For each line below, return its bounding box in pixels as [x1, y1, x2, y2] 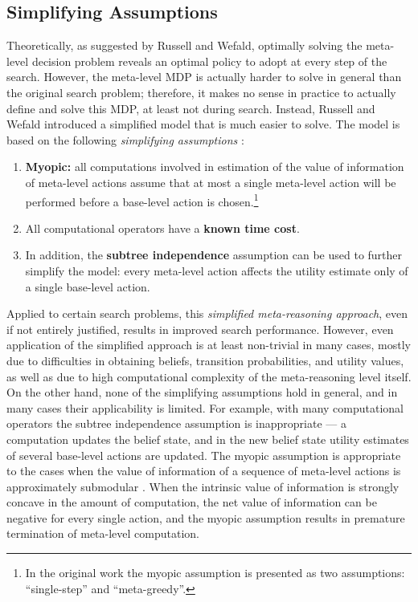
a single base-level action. [25, 278, 150, 295]
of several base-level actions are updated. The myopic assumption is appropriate [6, 446, 401, 463]
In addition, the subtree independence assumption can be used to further [25, 246, 403, 263]
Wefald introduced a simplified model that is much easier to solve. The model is [6, 116, 400, 132]
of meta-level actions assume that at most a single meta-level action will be [25, 173, 396, 190]
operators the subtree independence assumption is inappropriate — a [6, 415, 346, 432]
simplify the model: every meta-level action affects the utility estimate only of [25, 262, 408, 279]
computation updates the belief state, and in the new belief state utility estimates [6, 430, 409, 447]
